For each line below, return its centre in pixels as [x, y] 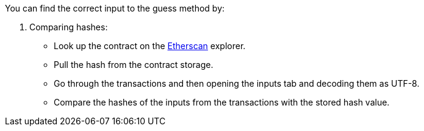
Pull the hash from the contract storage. [134, 65]
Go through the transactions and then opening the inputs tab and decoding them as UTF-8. [237, 83]
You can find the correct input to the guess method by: [115, 8]
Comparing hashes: [69, 27]
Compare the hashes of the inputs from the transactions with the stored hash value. [222, 102]
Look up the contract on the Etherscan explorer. [150, 46]
